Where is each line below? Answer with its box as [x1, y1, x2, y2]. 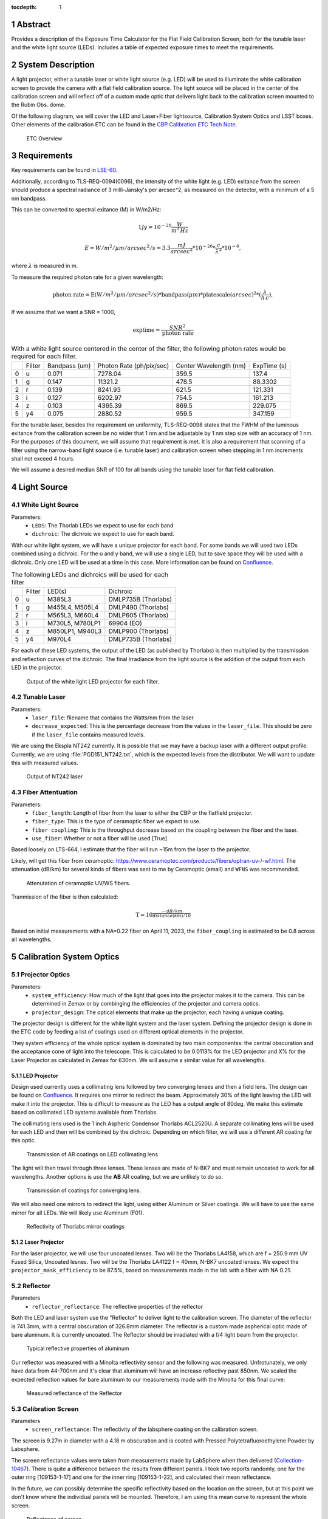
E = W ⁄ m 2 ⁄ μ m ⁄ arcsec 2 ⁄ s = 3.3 [84, 243, 171, 252]
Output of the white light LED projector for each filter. [26, 677, 160, 685]
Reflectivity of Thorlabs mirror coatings [26, 1223, 125, 1230]
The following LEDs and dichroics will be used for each [11, 571, 168, 579]
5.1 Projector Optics [11, 970, 70, 979]
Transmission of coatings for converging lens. [26, 1187, 142, 1194]
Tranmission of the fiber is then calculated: [11, 893, 118, 900]
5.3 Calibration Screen [11, 1404, 79, 1413]
